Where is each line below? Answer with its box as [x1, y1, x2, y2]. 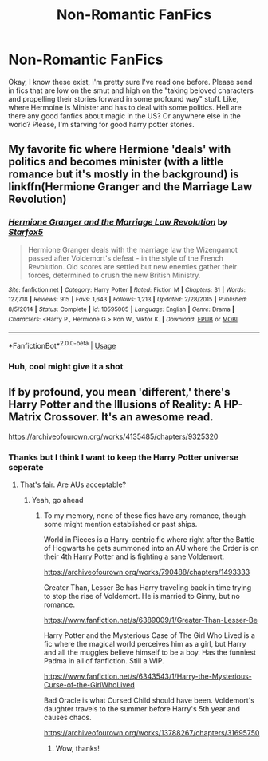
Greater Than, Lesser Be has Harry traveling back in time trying [43, 582, 252, 592]
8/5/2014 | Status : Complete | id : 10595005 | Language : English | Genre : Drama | [8, 305, 235, 313]
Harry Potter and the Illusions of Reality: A [8, 398, 222, 412]
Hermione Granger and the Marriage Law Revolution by [8, 217, 228, 228]
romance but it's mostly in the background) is [8, 168, 239, 181]
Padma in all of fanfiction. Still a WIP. [43, 655, 165, 665]
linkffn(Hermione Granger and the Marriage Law [8, 180, 253, 193]
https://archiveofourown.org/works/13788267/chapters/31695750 [43, 727, 260, 737]
